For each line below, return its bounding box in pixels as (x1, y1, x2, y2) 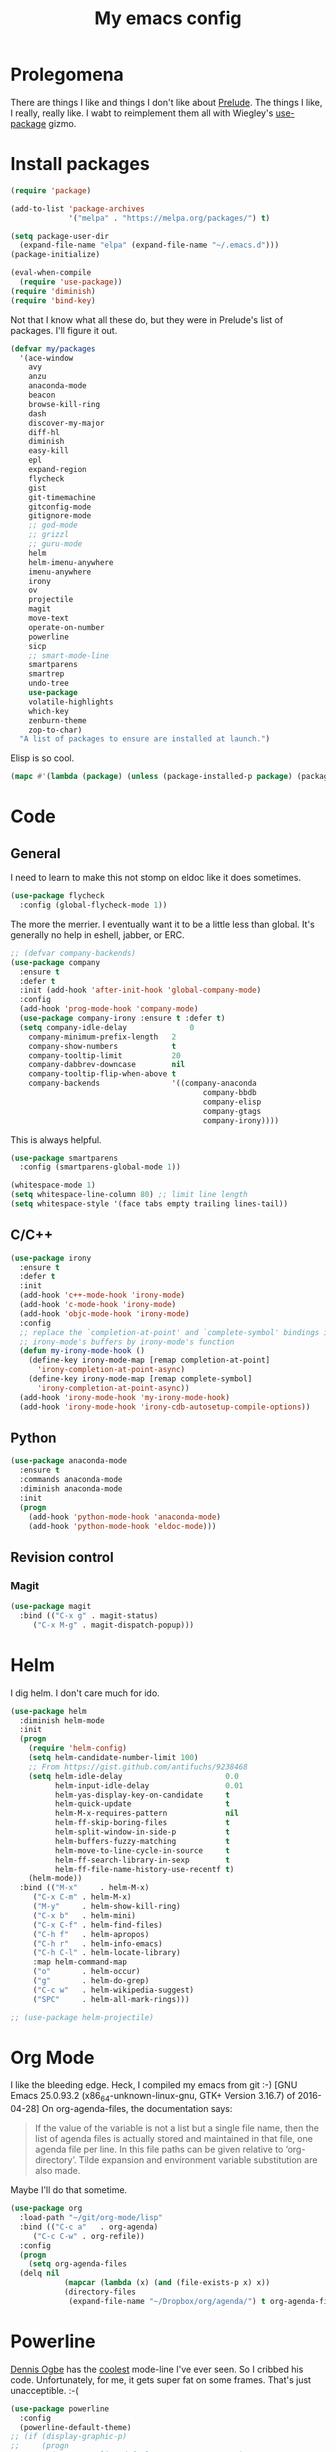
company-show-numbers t (28, 1041, 177, 1051)
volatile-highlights (28, 697, 114, 707)
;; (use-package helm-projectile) (10, 2012, 155, 2022)
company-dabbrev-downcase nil (28, 1060, 186, 1070)
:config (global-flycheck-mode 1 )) (19, 900, 168, 910)
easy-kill (28, 446, 70, 456)
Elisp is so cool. (10, 752, 75, 764)
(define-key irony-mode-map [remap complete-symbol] (28, 1374, 253, 1384)
